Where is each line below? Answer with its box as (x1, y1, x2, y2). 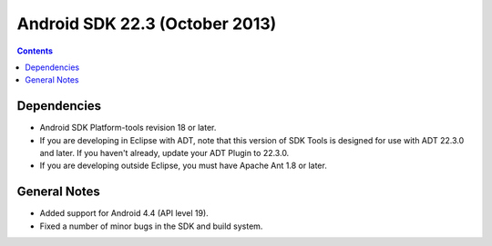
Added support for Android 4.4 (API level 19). (39, 208, 209, 219)
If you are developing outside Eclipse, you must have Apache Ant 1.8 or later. (39, 160, 327, 172)
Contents (16, 45, 54, 56)
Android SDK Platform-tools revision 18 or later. (39, 123, 217, 133)
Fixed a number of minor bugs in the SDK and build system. (39, 221, 263, 231)
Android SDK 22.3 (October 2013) (16, 14, 277, 34)
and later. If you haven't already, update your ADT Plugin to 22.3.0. (39, 148, 290, 159)
